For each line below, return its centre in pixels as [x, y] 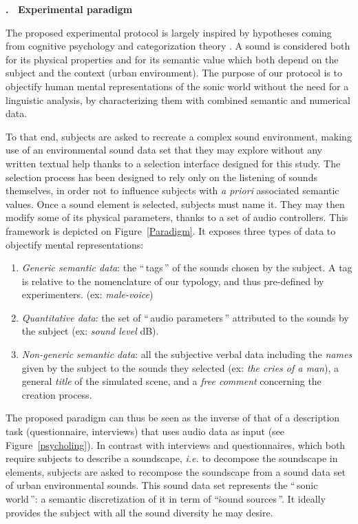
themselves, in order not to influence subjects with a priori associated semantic [172, 190]
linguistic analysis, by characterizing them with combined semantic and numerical [178, 99]
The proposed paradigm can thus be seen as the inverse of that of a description [173, 418]
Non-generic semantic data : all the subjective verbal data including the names [187, 354]
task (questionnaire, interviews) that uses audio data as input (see [145, 431]
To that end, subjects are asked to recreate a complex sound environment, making [179, 136]
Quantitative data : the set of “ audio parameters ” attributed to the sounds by [185, 317]
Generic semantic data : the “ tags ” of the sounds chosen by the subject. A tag [187, 268]
